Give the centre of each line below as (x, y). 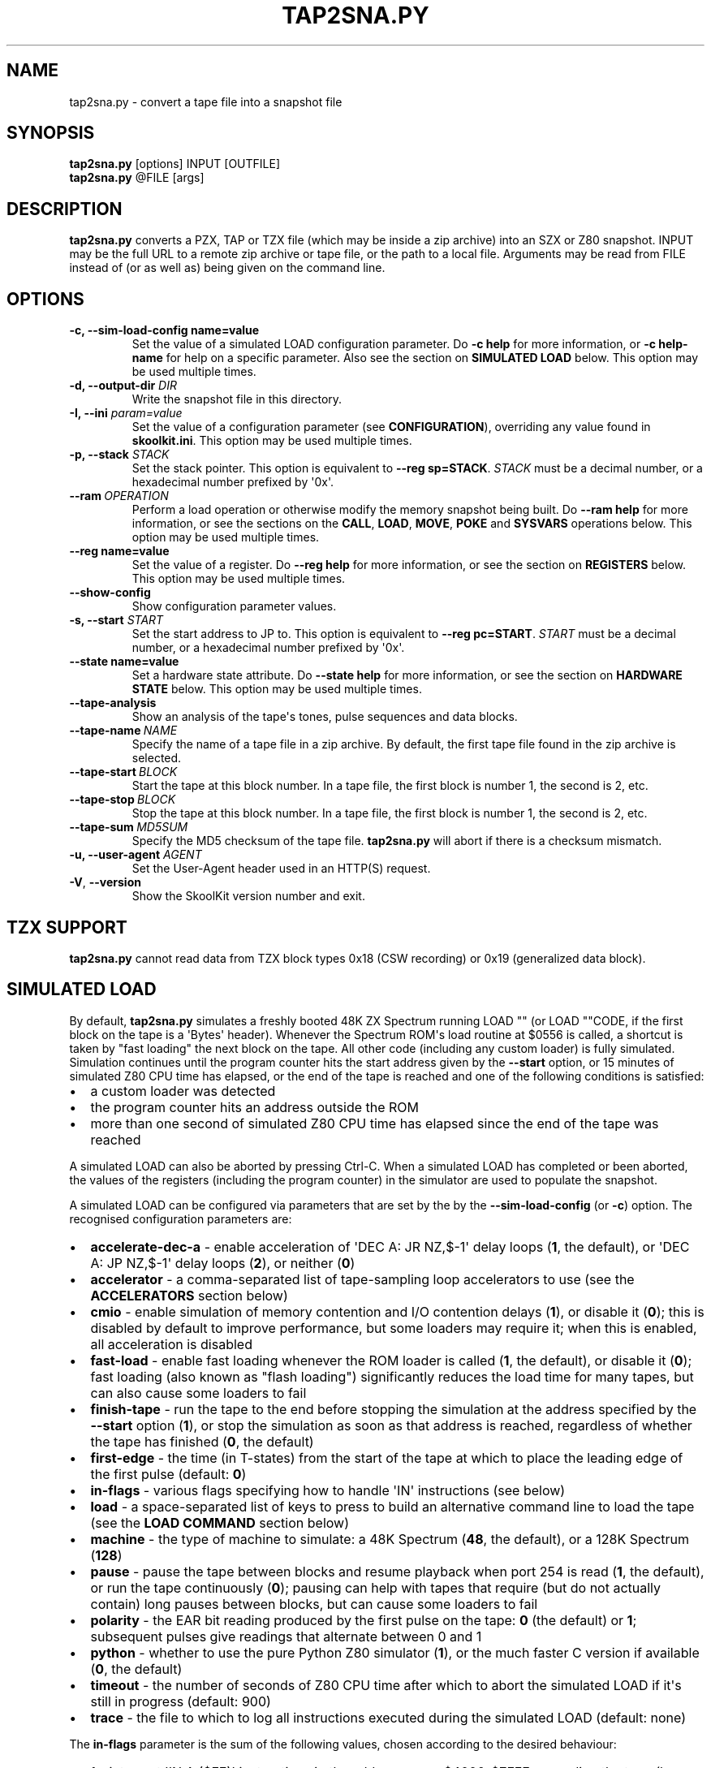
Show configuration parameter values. (234, 606)
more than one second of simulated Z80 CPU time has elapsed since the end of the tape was (375, 1123)
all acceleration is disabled (171, 1344)
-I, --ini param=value (126, 413)
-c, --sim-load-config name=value (164, 330)
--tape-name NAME (123, 731)
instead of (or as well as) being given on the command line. (227, 268)
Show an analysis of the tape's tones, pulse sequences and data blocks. (325, 717)
